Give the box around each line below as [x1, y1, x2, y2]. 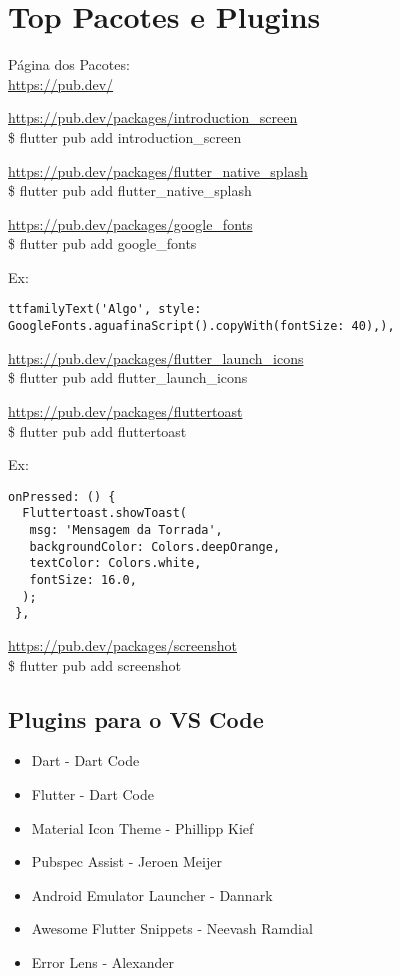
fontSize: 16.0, [29, 573, 137, 588]
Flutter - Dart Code [31, 783, 154, 804]
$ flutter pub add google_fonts [8, 233, 197, 254]
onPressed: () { [8, 489, 116, 504]
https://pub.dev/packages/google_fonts [8, 213, 253, 234]
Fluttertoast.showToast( [22, 506, 187, 521]
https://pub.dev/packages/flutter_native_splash [8, 160, 308, 181]
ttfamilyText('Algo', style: [8, 302, 202, 317]
